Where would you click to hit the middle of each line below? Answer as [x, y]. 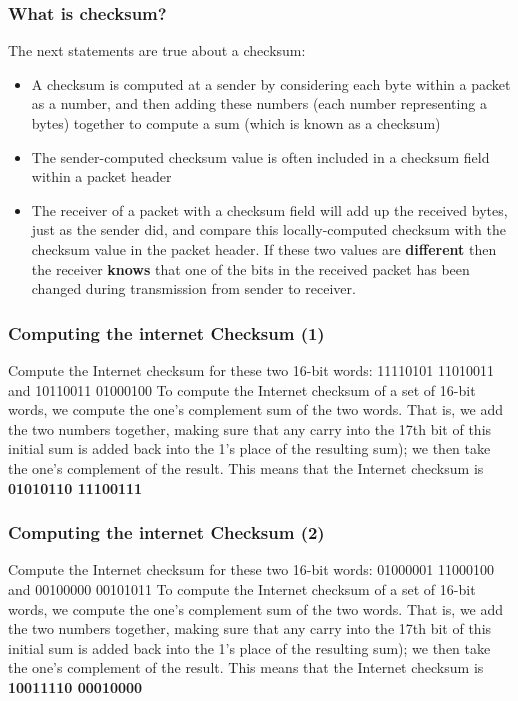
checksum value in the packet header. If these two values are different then [264, 248]
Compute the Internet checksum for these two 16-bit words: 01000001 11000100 [251, 569]
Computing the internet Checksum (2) [166, 532]
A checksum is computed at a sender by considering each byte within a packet [271, 83]
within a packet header [101, 176]
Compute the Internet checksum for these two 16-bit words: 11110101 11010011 [251, 369]
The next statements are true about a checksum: [157, 50]
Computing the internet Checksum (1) [166, 332]
